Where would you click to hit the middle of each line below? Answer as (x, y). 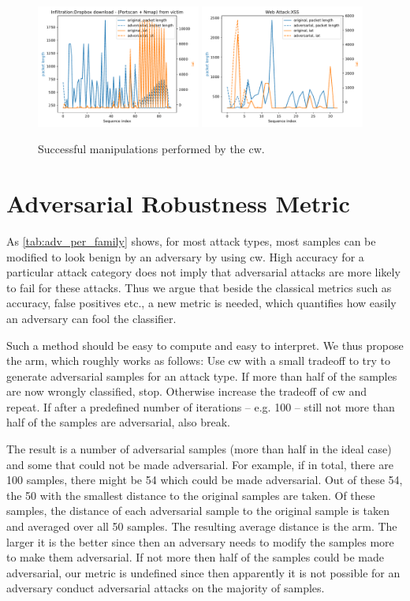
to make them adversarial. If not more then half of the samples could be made (196, 557)
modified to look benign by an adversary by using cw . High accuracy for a (185, 256)
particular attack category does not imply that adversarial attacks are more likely (203, 272)
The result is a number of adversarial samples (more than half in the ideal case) (199, 449)
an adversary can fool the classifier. (91, 318)
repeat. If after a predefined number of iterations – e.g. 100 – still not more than (201, 406)
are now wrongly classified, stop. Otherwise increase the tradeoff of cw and (187, 391)
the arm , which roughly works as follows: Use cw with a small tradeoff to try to (199, 361)
